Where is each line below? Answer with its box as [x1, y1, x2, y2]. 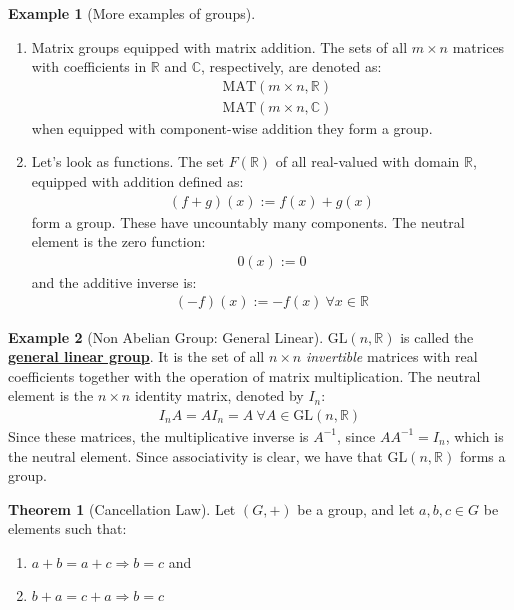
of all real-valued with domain [275, 151, 460, 172]
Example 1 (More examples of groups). [8, 3, 256, 23]
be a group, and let [297, 498, 415, 519]
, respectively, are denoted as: [201, 56, 382, 77]
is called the [400, 326, 474, 347]
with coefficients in [31, 56, 147, 77]
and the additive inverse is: [31, 271, 197, 292]
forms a [459, 445, 506, 466]
